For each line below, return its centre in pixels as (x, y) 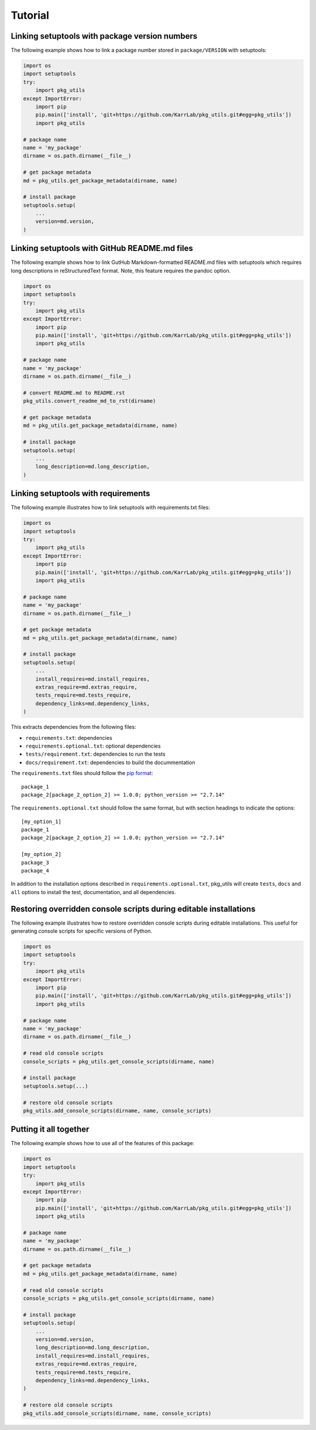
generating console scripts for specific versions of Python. (81, 931)
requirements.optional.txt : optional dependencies (93, 746)
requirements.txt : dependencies (69, 738)
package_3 (35, 862)
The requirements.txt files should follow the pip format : (82, 773)
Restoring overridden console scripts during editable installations (133, 909)
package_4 (35, 871)
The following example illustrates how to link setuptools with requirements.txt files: (110, 508)
